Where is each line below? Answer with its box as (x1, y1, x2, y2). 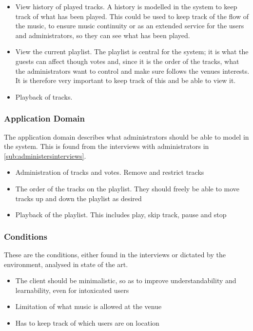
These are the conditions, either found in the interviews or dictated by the (4, 249, 226, 259)
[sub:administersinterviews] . (4, 150, 86, 161)
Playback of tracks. (15, 91, 73, 102)
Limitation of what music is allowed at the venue (15, 301, 162, 311)
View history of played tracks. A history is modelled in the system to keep (15, 1, 237, 11)
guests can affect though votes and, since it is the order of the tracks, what (15, 56, 239, 66)
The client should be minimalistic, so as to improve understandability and (15, 275, 236, 286)
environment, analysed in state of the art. (4, 259, 128, 269)
